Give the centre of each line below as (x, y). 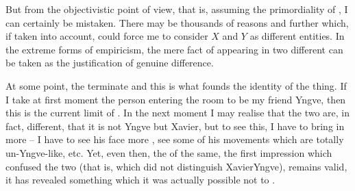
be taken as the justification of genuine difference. (110, 63)
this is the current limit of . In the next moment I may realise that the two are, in (177, 113)
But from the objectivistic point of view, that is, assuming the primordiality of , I (177, 9)
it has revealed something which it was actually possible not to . (140, 180)
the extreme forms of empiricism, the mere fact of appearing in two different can (174, 49)
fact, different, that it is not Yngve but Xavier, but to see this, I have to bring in (175, 126)
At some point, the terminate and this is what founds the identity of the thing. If (176, 85)
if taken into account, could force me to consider (107, 36)
